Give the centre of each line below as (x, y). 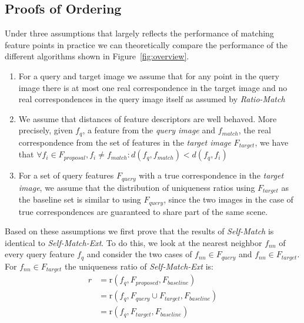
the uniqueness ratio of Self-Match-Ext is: (139, 266)
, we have (272, 142)
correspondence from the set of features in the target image (125, 142)
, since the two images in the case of (228, 199)
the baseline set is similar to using (80, 199)
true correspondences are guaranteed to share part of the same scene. (143, 211)
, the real (255, 130)
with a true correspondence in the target (211, 175)
